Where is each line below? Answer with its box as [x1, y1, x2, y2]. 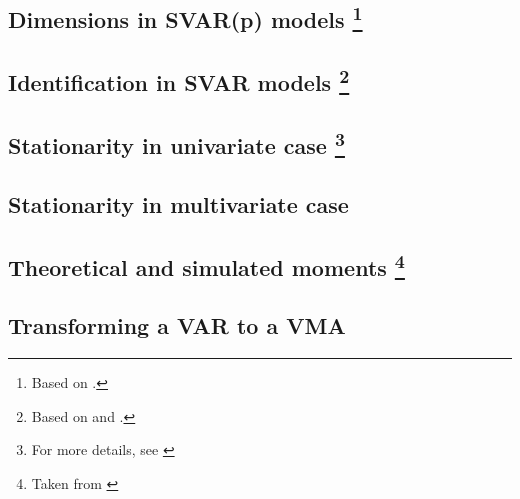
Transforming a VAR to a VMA [8, 310, 346, 341]
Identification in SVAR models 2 [8, 63, 350, 98]
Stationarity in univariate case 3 [8, 125, 345, 160]
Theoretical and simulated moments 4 [8, 247, 405, 282]
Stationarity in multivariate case [8, 188, 349, 219]
